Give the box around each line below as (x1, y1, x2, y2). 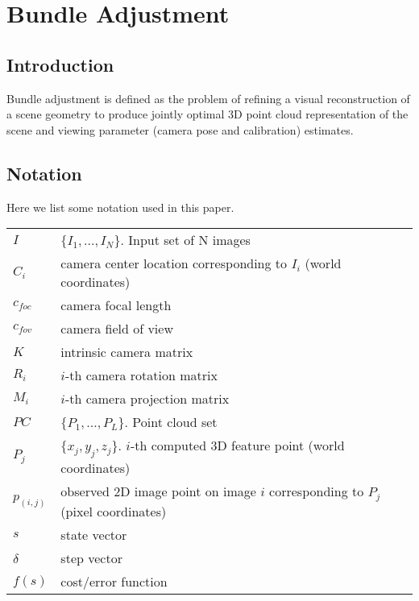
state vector (60, 525, 127, 545)
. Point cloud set (124, 412, 218, 432)
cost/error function (60, 572, 168, 591)
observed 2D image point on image (60, 482, 256, 501)
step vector (60, 549, 122, 568)
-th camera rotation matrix (64, 366, 218, 385)
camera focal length (60, 296, 172, 315)
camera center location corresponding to (60, 254, 288, 273)
